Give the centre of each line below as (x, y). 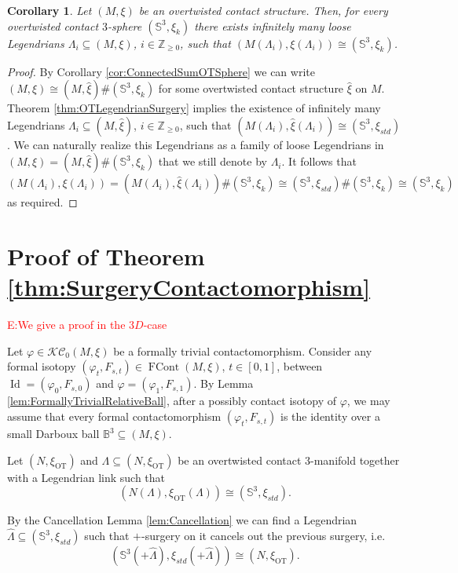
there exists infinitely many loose (273, 26)
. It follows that (319, 161)
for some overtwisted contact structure (251, 88)
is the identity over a (330, 416)
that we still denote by (213, 161)
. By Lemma (224, 383)
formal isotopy (42, 366)
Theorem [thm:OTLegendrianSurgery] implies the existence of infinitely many (194, 108)
